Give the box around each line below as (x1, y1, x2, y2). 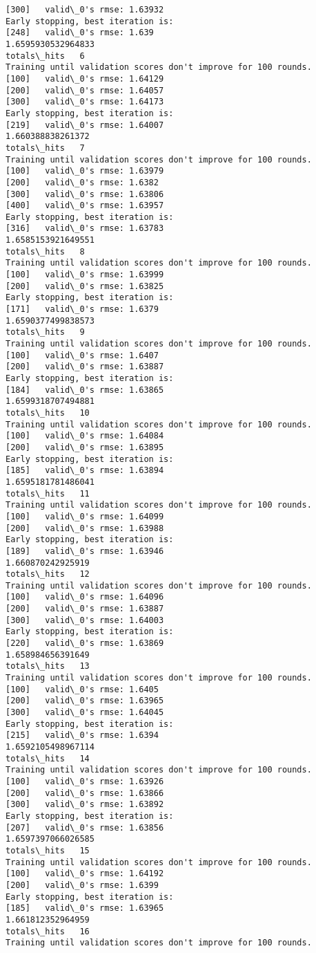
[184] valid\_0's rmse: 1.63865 (6, 385, 164, 395)
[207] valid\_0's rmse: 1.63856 (6, 822, 164, 833)
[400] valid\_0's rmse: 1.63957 (6, 201, 164, 211)
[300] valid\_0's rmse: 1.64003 (6, 615, 164, 625)
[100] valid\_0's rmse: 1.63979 (6, 166, 164, 176)
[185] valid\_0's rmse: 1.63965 (6, 903, 164, 914)
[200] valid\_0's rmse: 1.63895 (6, 442, 164, 452)
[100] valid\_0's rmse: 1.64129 (6, 73, 164, 84)
